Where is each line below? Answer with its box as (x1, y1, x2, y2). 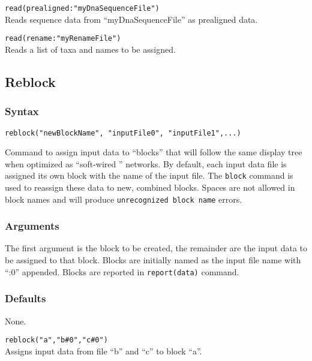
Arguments (5, 218, 59, 233)
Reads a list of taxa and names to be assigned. (5, 43, 176, 55)
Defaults (5, 291, 46, 306)
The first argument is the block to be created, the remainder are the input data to (5, 242, 307, 254)
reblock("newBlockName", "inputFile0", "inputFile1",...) (5, 128, 241, 137)
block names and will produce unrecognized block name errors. (5, 192, 242, 205)
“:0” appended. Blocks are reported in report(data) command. (5, 265, 239, 278)
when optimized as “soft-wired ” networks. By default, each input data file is (5, 157, 287, 170)
